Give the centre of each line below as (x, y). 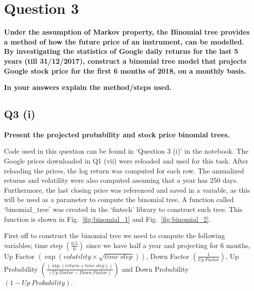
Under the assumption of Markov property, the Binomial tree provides (127, 32)
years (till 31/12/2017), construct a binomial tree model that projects (125, 61)
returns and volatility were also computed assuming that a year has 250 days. (121, 180)
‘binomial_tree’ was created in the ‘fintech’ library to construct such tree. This (123, 209)
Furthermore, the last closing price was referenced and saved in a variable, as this (127, 189)
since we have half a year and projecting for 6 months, (168, 245)
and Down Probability (155, 269)
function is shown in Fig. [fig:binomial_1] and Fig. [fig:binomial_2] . (108, 219)
